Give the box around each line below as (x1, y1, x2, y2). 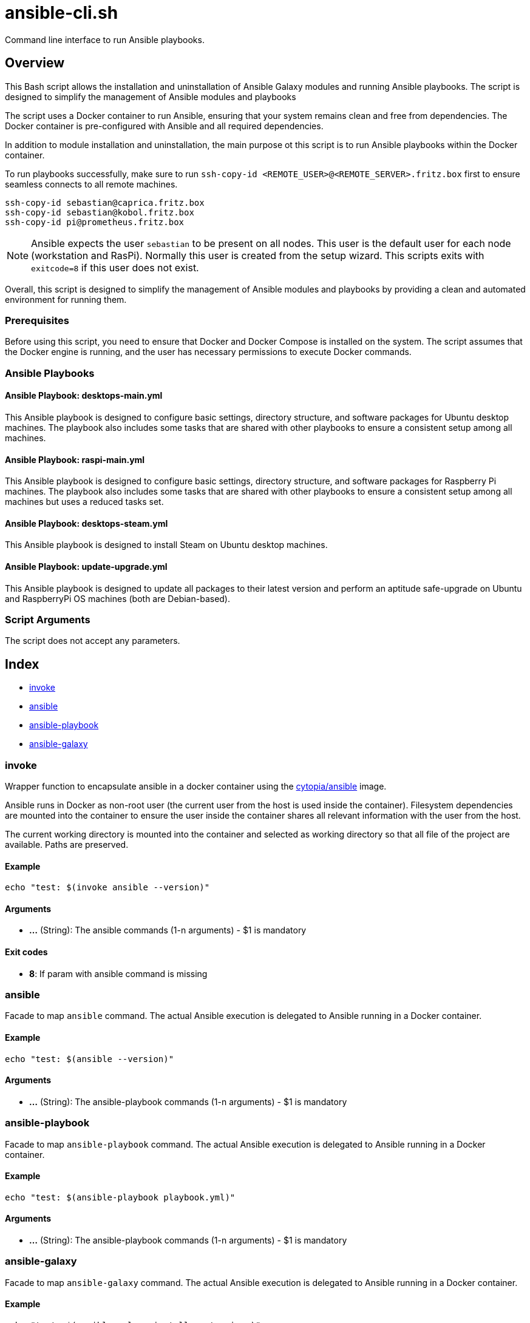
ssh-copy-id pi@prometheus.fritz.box (5, 217, 185, 227)
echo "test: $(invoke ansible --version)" (5, 882, 210, 893)
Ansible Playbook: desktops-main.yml (5, 390, 163, 401)
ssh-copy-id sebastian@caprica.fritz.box (5, 197, 205, 208)
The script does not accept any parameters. (5, 635, 180, 646)
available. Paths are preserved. (5, 839, 129, 850)
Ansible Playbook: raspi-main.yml (5, 454, 145, 465)
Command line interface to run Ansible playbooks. (5, 34, 205, 45)
